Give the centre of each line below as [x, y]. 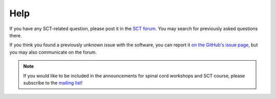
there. [16, 35]
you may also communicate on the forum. [53, 52]
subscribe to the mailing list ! [53, 83]
